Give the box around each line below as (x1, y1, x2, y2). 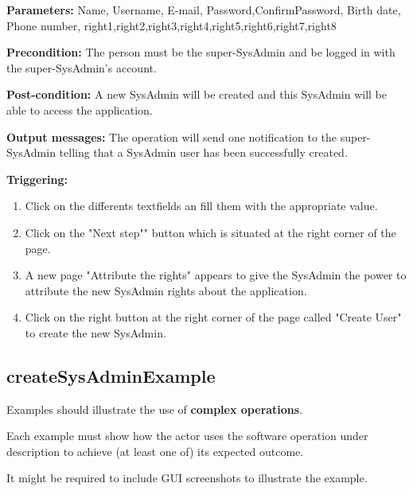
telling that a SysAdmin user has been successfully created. (59, 144, 348, 161)
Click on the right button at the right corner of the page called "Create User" (25, 309, 402, 325)
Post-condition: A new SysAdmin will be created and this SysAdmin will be (6, 86, 388, 103)
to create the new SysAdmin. (25, 324, 166, 341)
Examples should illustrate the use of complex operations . (6, 400, 303, 417)
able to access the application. (6, 101, 153, 118)
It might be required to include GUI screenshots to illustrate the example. (6, 470, 368, 486)
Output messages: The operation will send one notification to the (6, 128, 337, 145)
